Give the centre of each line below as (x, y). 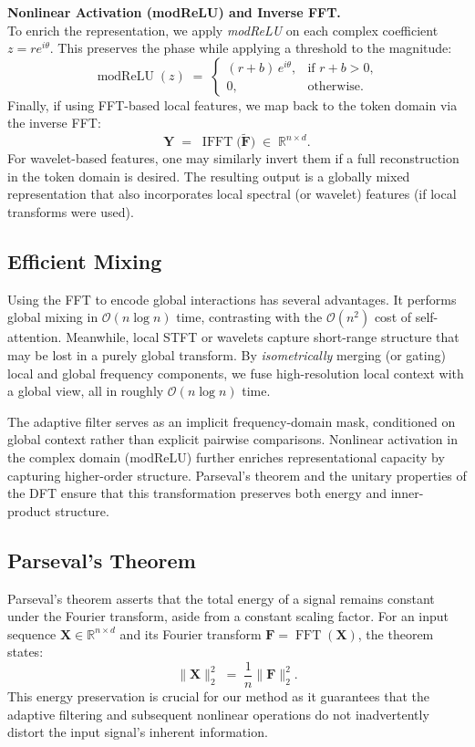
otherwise (334, 87)
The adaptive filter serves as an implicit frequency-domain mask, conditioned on (232, 421)
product (29, 510)
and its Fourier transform (191, 633)
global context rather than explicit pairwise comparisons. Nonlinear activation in (232, 439)
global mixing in (53, 317)
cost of (393, 317)
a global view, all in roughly (86, 391)
